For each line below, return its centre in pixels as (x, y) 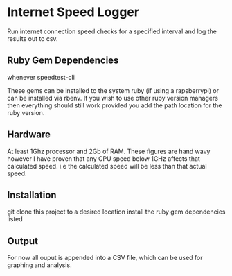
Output (23, 241)
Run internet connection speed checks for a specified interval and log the (112, 31)
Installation (32, 195)
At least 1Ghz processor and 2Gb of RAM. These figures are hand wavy (109, 151)
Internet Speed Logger (73, 12)
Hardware (29, 135)
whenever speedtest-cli (41, 77)
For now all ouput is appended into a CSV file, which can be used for (105, 258)
